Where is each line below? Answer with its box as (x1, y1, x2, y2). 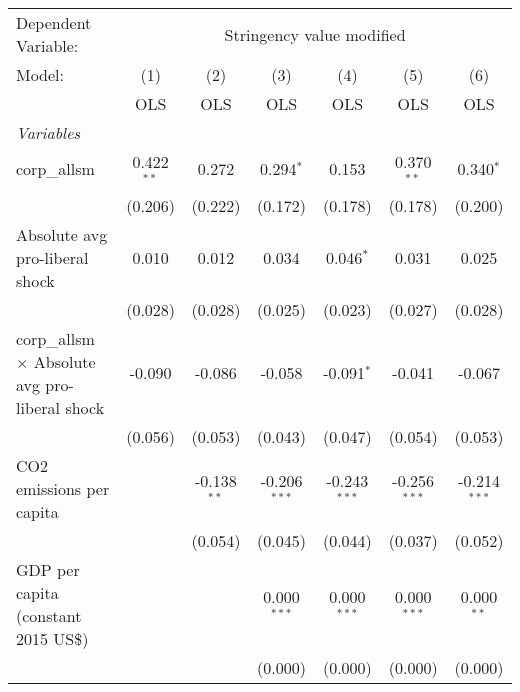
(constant (16, 603, 82, 627)
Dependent (16, 11, 92, 34)
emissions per (16, 476, 110, 500)
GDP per (16, 557, 80, 581)
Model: (16, 63, 65, 86)
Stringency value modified (224, 22, 406, 46)
